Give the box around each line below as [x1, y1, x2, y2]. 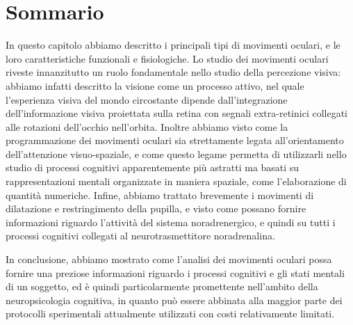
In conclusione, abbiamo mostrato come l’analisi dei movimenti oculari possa [6, 252, 332, 267]
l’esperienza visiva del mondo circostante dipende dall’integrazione [6, 92, 288, 106]
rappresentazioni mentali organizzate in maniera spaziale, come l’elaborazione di [6, 174, 347, 189]
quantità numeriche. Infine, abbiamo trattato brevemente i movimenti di [6, 187, 314, 202]
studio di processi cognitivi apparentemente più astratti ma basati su [6, 160, 299, 175]
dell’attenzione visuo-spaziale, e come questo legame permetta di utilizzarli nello [6, 146, 347, 161]
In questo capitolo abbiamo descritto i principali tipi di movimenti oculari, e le [6, 38, 340, 52]
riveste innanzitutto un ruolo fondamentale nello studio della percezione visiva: [6, 65, 341, 79]
